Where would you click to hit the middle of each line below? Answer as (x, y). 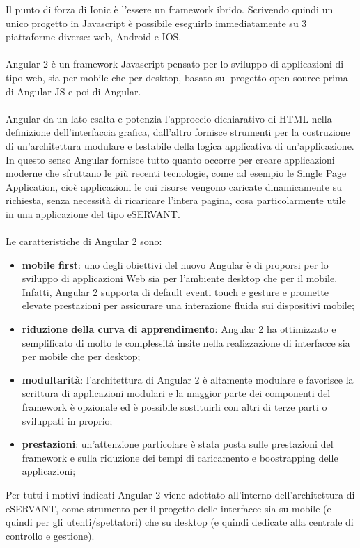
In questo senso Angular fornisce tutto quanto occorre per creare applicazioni (170, 159)
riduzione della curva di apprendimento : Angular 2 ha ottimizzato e (179, 329)
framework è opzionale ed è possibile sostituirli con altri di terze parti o (174, 407)
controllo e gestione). (50, 535)
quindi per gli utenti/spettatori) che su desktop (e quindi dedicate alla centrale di (180, 522)
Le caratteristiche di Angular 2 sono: (84, 241)
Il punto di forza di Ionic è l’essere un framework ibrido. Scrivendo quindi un (170, 9)
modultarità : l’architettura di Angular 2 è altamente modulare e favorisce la (188, 379)
